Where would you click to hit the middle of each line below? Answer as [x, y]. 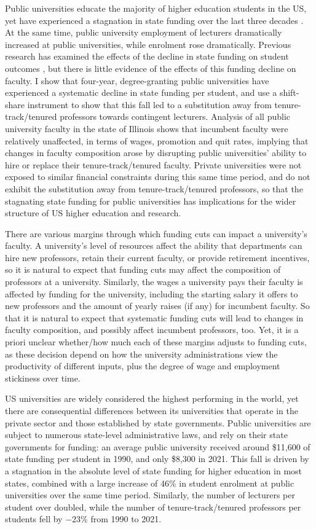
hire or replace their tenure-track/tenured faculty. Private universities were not [153, 164]
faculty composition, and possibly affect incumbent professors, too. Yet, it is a [152, 330]
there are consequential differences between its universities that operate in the [152, 410]
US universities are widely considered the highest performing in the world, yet [152, 398]
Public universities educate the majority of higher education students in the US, [156, 8]
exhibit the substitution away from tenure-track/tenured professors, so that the [154, 188]
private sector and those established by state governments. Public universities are [158, 422]
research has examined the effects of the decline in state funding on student [147, 56]
